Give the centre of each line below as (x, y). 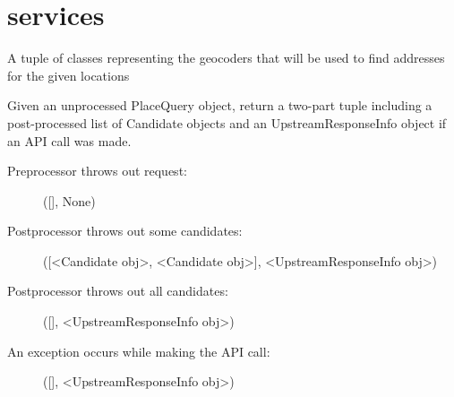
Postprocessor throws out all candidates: (118, 291)
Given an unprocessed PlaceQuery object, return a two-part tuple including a (220, 105)
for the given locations (69, 75)
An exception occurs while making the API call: (139, 351)
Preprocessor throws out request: (97, 171)
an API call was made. (69, 140)
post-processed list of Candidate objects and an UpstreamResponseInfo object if (227, 122)
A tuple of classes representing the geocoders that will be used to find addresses (226, 58)
